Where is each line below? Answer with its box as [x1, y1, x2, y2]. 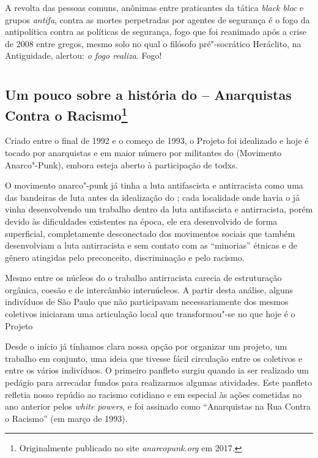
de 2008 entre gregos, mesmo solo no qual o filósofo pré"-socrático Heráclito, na [5, 37, 301, 50]
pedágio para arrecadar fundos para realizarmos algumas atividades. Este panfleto [5, 376, 312, 389]
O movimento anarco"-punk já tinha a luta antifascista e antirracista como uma [5, 179, 303, 192]
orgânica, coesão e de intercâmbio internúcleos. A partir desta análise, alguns [5, 283, 294, 296]
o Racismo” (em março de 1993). [5, 411, 128, 424]
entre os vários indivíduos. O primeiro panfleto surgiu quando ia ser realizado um [5, 364, 309, 377]
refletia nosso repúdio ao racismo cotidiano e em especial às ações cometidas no [5, 388, 302, 400]
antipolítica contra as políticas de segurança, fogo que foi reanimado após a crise [5, 25, 306, 38]
